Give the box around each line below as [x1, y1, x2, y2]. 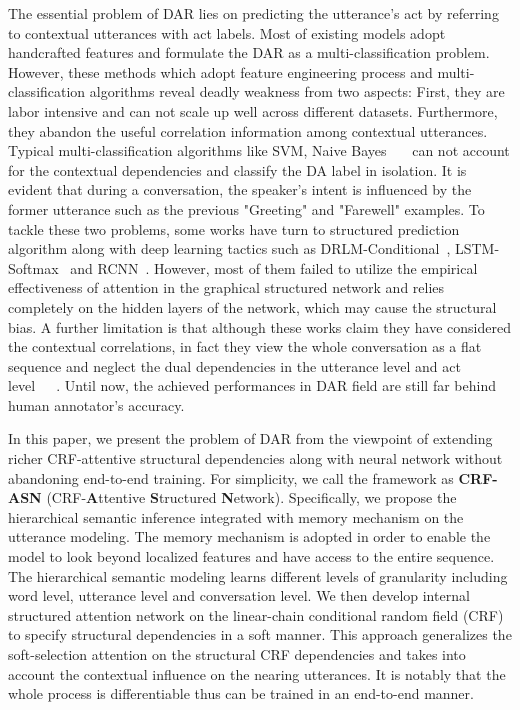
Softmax [8, 257, 59, 278]
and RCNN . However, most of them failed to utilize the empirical [70, 257, 478, 278]
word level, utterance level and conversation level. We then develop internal [8, 585, 470, 606]
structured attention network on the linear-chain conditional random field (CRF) [8, 604, 504, 625]
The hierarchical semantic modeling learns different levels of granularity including [8, 565, 508, 586]
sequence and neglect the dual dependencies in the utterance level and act [8, 355, 461, 376]
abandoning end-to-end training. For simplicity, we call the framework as [8, 467, 454, 488]
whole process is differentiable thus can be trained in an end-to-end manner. [8, 683, 474, 704]
